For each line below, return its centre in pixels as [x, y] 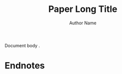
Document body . [22, 45]
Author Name [83, 23]
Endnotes [25, 66]
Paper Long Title [83, 9]
